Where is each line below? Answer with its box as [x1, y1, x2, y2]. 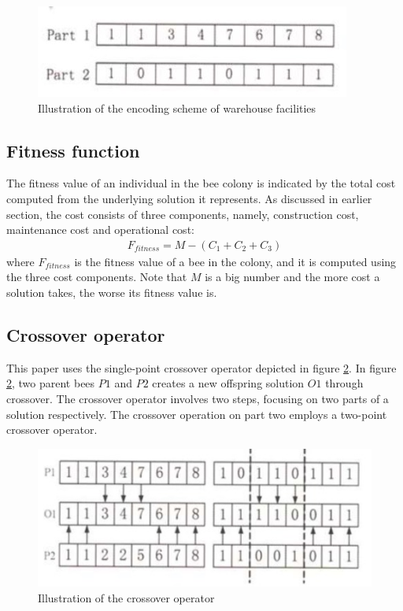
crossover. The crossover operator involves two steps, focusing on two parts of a [6, 390, 389, 406]
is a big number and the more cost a [205, 268, 380, 285]
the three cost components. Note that [6, 268, 187, 285]
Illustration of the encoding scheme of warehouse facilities [38, 99, 316, 116]
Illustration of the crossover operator [38, 589, 215, 605]
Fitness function [6, 138, 140, 162]
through [325, 375, 364, 391]
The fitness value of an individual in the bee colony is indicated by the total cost [6, 175, 396, 191]
